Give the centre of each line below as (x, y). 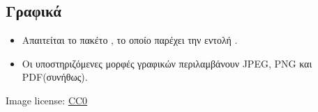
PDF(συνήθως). (55, 77)
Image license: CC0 (47, 100)
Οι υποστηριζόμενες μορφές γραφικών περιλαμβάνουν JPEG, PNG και (167, 63)
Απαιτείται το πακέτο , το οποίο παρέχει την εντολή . (130, 40)
